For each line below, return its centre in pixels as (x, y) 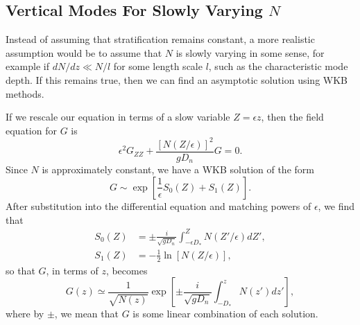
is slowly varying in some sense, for (250, 52)
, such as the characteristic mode (278, 66)
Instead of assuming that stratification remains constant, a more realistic (160, 39)
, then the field (292, 117)
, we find (336, 205)
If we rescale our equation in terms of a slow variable (118, 117)
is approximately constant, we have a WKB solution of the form (178, 169)
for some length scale (158, 66)
